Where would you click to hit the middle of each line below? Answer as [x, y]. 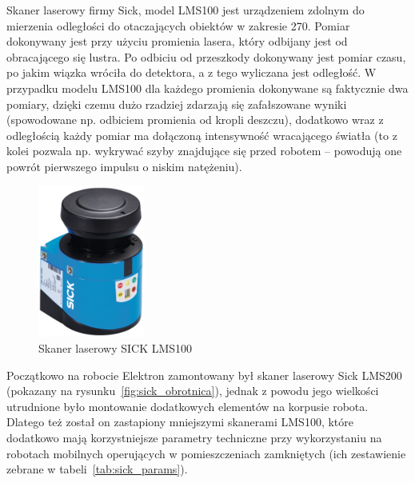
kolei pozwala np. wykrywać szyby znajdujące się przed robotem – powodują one [204, 151]
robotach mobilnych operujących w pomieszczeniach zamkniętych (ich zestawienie [206, 453]
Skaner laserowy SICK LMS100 [116, 348]
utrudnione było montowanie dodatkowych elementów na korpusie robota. [188, 406]
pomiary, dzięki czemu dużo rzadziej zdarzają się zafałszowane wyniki [177, 104]
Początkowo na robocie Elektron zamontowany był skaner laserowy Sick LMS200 [204, 375]
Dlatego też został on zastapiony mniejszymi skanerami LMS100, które [180, 422]
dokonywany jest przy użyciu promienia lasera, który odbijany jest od [177, 41]
